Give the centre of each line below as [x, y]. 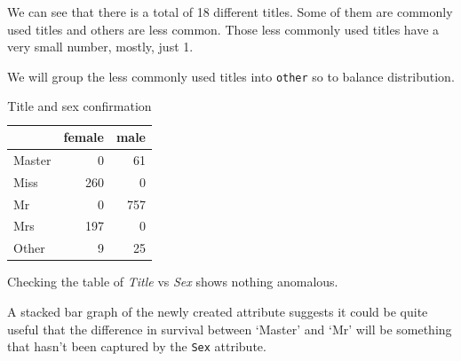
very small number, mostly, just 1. [100, 47]
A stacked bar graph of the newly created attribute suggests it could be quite [218, 311]
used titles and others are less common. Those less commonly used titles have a [223, 29]
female [83, 137]
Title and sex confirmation [79, 106]
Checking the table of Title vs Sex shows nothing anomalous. [173, 282]
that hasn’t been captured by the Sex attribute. [137, 346]
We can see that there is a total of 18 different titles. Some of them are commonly [230, 12]
